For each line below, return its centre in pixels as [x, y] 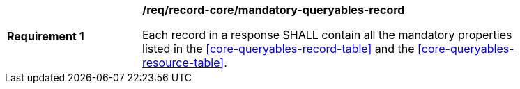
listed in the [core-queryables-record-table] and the [278, 49]
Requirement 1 [46, 36]
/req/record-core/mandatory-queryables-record [274, 10]
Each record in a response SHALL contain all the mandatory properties [327, 35]
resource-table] [183, 63]
